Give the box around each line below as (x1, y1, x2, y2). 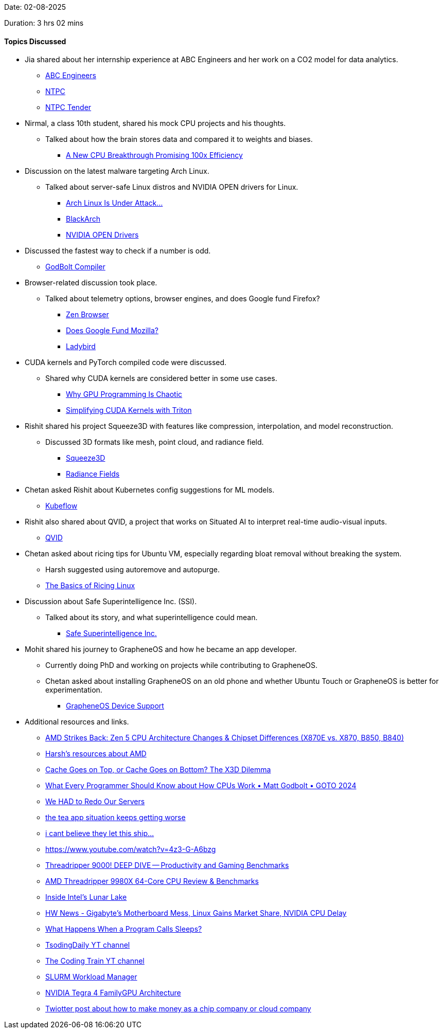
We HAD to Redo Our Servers (45, 797, 145, 806)
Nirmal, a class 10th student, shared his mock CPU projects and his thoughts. (25, 119, 286, 128)
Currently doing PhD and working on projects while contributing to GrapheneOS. (45, 661, 318, 670)
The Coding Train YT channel (45, 956, 145, 966)
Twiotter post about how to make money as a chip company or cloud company (45, 1004, 311, 1013)
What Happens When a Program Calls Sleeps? (45, 925, 202, 934)
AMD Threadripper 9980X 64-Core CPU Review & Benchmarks (45, 877, 259, 886)
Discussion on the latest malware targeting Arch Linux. (25, 167, 209, 176)
